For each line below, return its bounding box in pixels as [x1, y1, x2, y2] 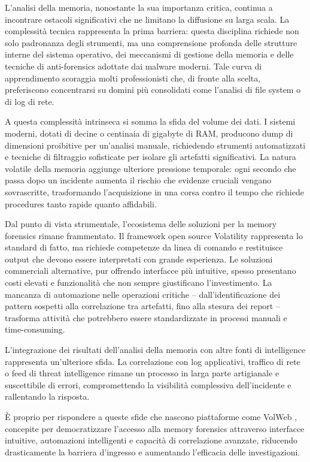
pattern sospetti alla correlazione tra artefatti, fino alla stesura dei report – [5, 300, 280, 312]
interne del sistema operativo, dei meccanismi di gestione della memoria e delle [5, 48, 294, 61]
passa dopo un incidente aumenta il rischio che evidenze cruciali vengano [5, 174, 272, 186]
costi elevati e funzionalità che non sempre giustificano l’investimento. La [5, 276, 272, 289]
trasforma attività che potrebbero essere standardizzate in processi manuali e [5, 311, 287, 324]
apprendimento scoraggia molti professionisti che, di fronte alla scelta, [5, 71, 261, 84]
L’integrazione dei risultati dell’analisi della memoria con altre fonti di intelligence [5, 343, 306, 356]
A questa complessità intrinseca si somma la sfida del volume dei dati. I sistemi [5, 115, 296, 128]
